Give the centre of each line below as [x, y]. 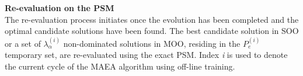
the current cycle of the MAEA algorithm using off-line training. [120, 66]
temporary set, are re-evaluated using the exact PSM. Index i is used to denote [146, 55]
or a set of [23, 43]
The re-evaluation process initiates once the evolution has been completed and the [152, 19]
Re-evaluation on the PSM [60, 8]
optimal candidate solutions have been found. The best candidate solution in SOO [152, 31]
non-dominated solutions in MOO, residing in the [152, 43]
